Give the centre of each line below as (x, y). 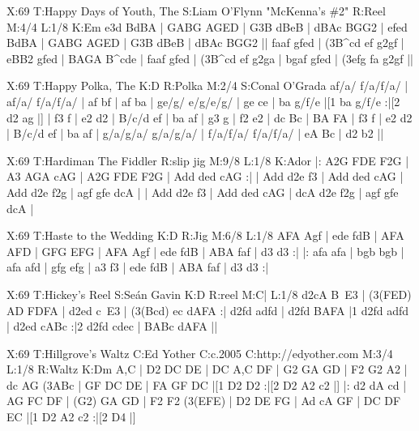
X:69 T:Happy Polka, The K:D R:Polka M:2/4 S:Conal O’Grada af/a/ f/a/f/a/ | (207, 85)
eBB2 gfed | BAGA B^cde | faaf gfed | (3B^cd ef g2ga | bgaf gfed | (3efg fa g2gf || (210, 58)
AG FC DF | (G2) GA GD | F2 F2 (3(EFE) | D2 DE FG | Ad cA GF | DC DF (204, 401)
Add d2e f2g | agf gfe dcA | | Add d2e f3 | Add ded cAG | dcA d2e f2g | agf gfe (203, 192)
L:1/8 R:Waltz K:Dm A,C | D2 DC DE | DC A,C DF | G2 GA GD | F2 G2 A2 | (207, 369)
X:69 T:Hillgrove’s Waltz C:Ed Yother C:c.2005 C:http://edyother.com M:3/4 (200, 353)
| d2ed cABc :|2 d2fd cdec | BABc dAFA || (112, 326)
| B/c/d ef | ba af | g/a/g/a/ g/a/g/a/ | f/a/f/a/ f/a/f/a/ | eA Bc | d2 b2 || (195, 133)
